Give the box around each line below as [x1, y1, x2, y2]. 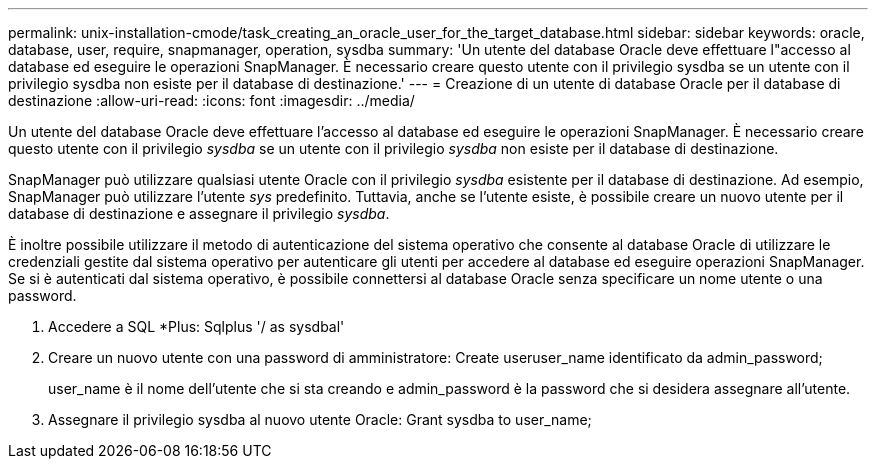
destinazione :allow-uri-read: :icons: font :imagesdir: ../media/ [8, 92, 415, 109]
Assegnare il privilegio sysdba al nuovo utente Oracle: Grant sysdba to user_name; [48, 411, 592, 428]
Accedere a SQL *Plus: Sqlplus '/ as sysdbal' [48, 318, 345, 335]
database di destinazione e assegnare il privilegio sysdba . [8, 205, 390, 222]
